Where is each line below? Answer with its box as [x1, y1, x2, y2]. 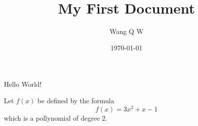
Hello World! [4, 79, 42, 89]
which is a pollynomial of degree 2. [4, 112, 108, 123]
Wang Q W [109, 26, 144, 36]
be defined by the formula [37, 95, 114, 105]
